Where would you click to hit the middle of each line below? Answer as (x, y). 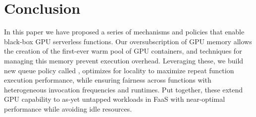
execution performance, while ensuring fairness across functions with (108, 80)
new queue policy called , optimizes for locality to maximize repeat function (119, 70)
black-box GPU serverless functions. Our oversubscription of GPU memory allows (128, 41)
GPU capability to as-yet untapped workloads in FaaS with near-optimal (115, 99)
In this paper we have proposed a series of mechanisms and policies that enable (124, 32)
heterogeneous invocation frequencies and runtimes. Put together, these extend (124, 89)
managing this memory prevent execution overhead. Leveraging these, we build (124, 60)
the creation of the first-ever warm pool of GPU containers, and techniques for (123, 51)
